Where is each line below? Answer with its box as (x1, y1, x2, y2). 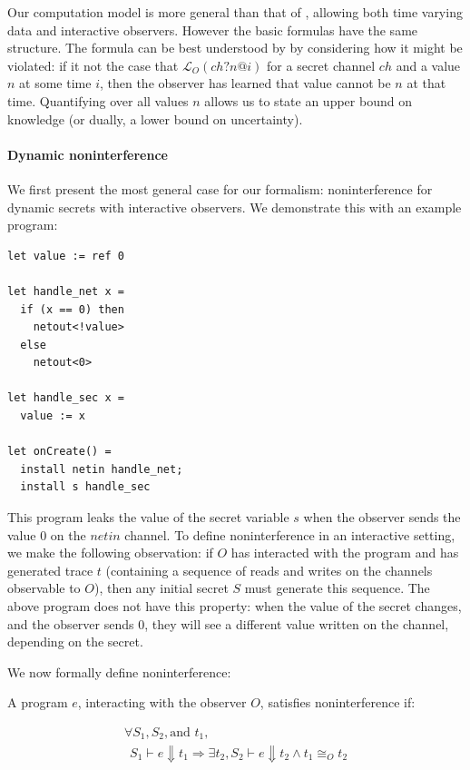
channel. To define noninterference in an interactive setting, (124, 525, 455, 544)
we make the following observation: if (7, 543, 213, 562)
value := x (20, 410, 85, 423)
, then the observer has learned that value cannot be (99, 74, 391, 93)
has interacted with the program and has (230, 543, 459, 562)
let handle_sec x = (7, 391, 124, 405)
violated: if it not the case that (7, 55, 179, 74)
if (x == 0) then (20, 302, 124, 316)
